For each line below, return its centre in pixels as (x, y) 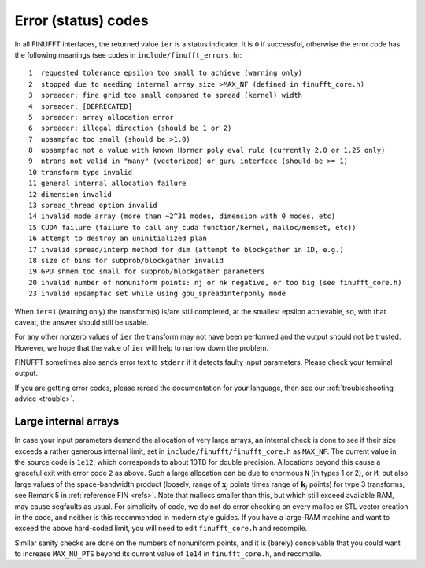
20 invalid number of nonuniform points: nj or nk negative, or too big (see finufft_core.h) (215, 282)
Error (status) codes (81, 20)
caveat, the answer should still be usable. (81, 322)
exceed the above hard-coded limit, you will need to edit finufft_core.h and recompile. (161, 529)
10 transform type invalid (81, 172)
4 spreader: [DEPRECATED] (81, 106)
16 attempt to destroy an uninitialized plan (118, 239)
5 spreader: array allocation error (102, 117)
